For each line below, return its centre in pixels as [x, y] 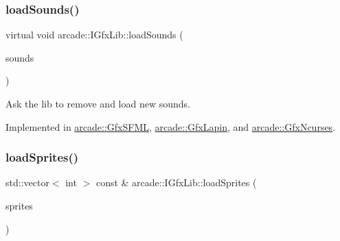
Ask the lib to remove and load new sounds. [98, 103]
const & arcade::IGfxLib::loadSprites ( [176, 182]
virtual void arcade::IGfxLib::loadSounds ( [94, 35]
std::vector [27, 182]
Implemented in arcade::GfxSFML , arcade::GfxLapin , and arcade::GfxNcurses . [171, 126]
